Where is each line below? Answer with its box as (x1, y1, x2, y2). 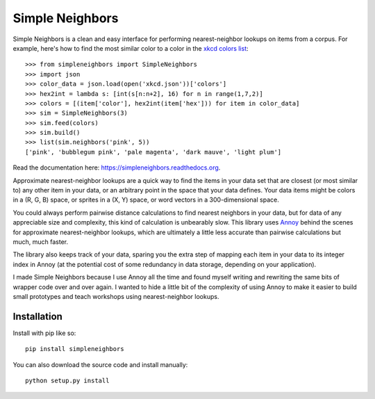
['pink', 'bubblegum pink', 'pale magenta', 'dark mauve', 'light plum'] (25, 148, 282, 156)
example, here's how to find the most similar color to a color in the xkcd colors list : (12, 44, 249, 52)
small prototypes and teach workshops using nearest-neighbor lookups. (12, 292, 219, 300)
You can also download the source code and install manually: (12, 360, 188, 368)
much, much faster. (12, 237, 69, 246)
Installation (12, 310, 62, 323)
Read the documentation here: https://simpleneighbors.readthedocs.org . (12, 163, 221, 172)
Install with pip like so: (12, 329, 76, 337)
